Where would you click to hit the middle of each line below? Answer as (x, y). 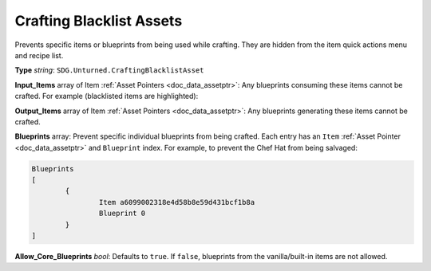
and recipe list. (39, 55)
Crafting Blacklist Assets (99, 21)
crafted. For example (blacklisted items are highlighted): (107, 96)
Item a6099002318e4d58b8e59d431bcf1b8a (177, 202)
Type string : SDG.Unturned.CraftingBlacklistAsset (109, 70)
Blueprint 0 (122, 214)
